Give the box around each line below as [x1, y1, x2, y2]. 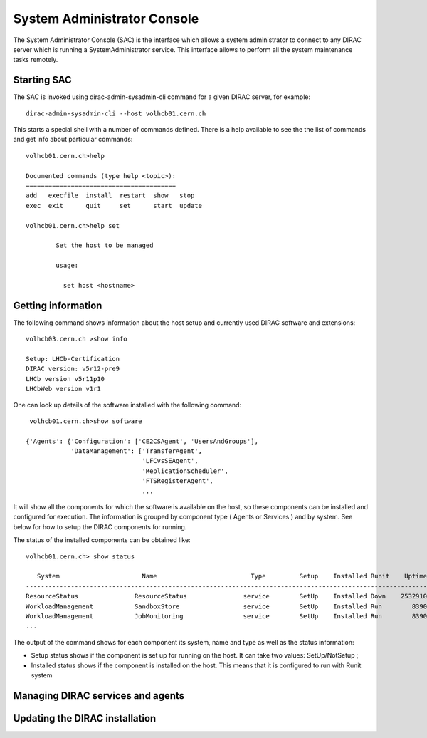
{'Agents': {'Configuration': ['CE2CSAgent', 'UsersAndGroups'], [26, 437, 259, 445]
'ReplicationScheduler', [142, 467, 229, 475]
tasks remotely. [13, 56, 58, 64]
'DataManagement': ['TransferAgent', [70, 447, 203, 455]
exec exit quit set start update [26, 202, 203, 209]
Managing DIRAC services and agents [13, 690, 185, 702]
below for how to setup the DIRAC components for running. [13, 522, 187, 531]
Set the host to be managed [56, 241, 154, 249]
